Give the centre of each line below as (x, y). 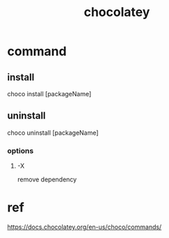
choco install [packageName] (49, 94)
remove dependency (47, 179)
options (21, 151)
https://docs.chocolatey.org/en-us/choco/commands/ (84, 227)
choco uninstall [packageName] (53, 133)
